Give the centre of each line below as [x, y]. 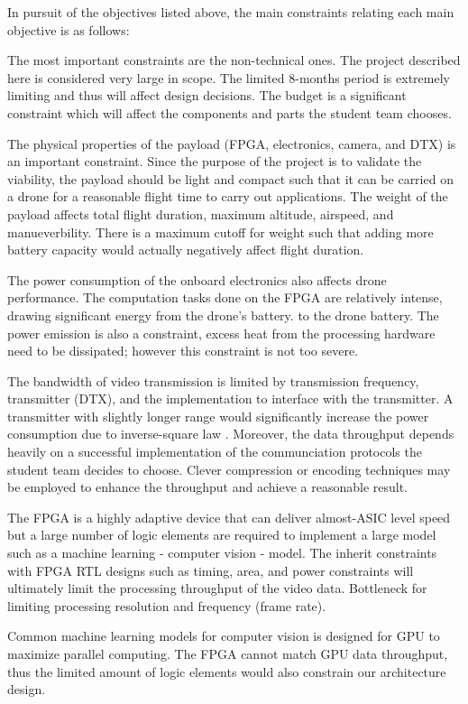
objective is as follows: [69, 29]
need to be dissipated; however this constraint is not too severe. [183, 351]
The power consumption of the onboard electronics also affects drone [197, 279]
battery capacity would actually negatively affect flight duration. [186, 250]
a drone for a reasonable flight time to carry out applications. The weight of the [228, 196]
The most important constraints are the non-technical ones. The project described [234, 60]
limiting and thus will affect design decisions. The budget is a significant [207, 95]
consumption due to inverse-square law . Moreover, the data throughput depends [231, 434]
